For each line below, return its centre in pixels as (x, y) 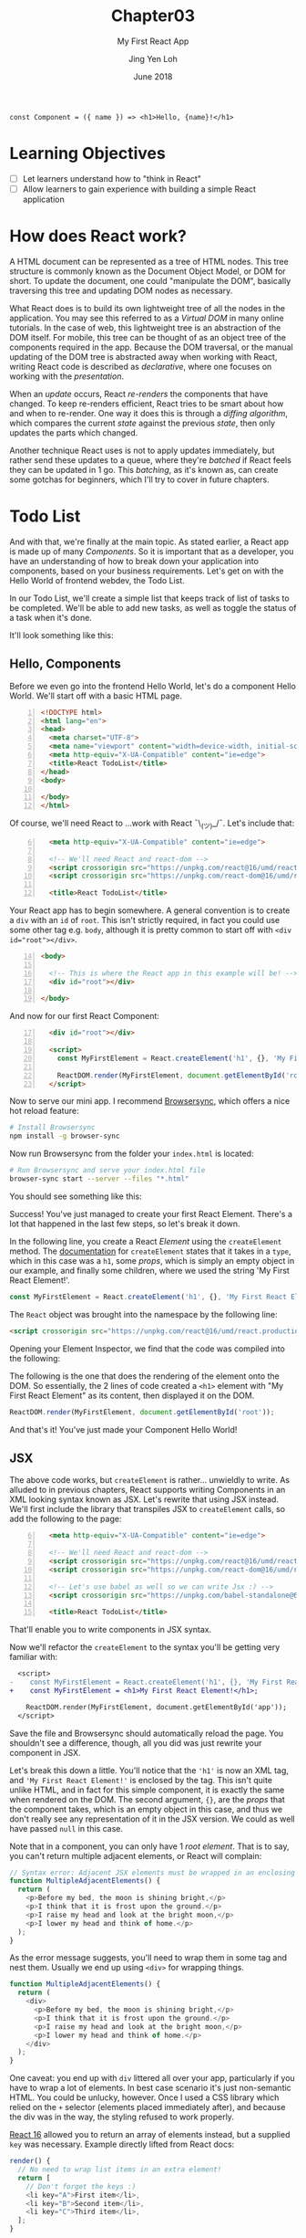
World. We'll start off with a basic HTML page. (96, 696)
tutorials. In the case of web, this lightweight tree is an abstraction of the (145, 327)
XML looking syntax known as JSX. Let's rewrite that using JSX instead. (144, 1499)
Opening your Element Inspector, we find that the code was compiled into (147, 1349)
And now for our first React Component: (84, 1016)
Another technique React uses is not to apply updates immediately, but (142, 450)
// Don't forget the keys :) (81, 2186)
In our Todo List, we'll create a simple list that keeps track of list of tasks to (149, 598)
